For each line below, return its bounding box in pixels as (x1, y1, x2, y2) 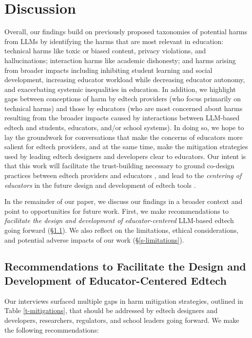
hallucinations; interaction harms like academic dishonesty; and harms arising (4, 55, 236, 65)
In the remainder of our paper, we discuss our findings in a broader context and (4, 196, 243, 206)
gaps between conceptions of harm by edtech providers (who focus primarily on (4, 93, 241, 104)
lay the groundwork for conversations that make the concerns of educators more (4, 132, 243, 142)
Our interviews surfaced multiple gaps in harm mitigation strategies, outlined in (4, 295, 243, 306)
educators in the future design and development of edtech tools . (4, 180, 196, 190)
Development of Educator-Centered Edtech (4, 272, 227, 288)
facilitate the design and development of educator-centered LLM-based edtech (4, 215, 234, 225)
